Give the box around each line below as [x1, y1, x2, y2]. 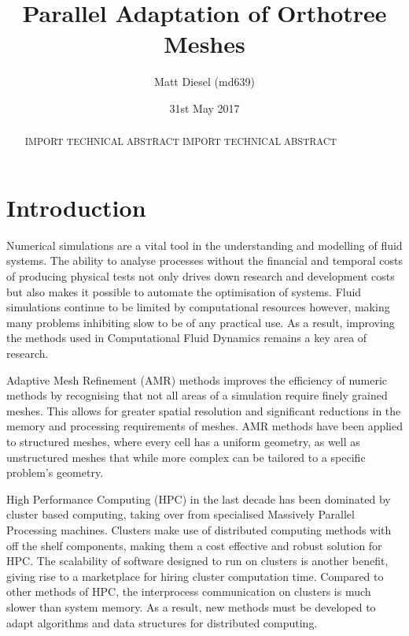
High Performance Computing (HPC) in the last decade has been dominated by [6, 490, 391, 507]
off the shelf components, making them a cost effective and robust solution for [6, 537, 382, 553]
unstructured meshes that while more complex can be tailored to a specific [6, 448, 366, 465]
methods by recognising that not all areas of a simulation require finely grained [6, 387, 388, 404]
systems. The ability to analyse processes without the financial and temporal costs [6, 252, 403, 269]
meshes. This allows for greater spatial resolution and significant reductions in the [6, 402, 401, 418]
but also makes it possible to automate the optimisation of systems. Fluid [6, 283, 362, 299]
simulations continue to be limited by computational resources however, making [6, 299, 390, 315]
